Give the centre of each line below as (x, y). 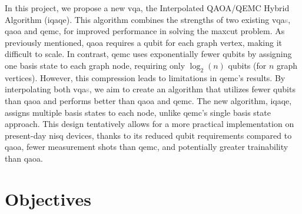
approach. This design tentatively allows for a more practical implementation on (150, 124)
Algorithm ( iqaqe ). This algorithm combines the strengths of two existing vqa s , (148, 19)
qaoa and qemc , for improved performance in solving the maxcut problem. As (145, 31)
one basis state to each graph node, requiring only (95, 65)
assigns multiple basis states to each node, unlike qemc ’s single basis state (138, 112)
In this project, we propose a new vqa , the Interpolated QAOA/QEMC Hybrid (147, 8)
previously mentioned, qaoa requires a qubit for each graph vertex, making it (143, 42)
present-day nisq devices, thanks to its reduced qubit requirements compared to (148, 135)
